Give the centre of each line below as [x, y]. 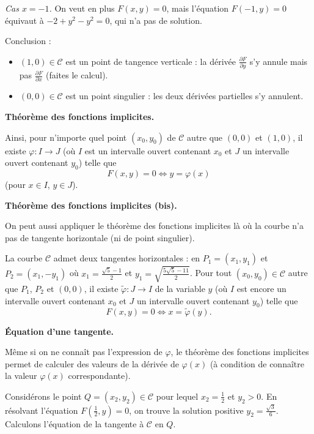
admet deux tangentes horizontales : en [127, 258]
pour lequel [177, 396]
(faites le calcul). [77, 75]
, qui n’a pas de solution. [156, 20]
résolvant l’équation [42, 410]
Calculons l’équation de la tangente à [75, 423]
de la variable [180, 288]
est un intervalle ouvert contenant [148, 150]
